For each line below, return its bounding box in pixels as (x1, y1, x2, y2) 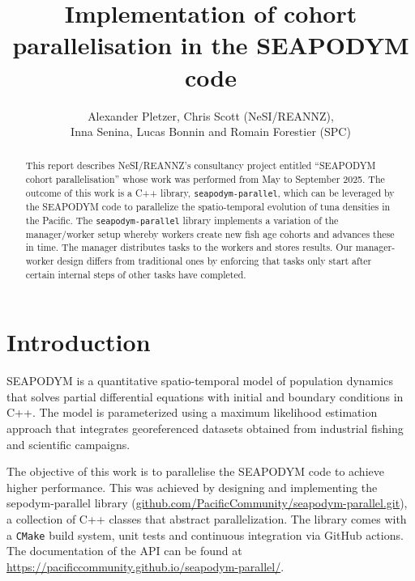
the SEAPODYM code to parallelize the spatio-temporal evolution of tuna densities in (25, 199, 391, 213)
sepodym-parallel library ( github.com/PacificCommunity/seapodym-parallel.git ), (6, 494, 408, 511)
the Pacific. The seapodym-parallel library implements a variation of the (25, 213, 339, 227)
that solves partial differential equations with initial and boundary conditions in (6, 388, 404, 405)
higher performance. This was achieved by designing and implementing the (6, 478, 378, 495)
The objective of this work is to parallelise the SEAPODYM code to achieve (6, 463, 384, 480)
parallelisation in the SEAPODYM (12, 28, 409, 61)
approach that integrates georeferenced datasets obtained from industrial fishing (6, 420, 404, 437)
